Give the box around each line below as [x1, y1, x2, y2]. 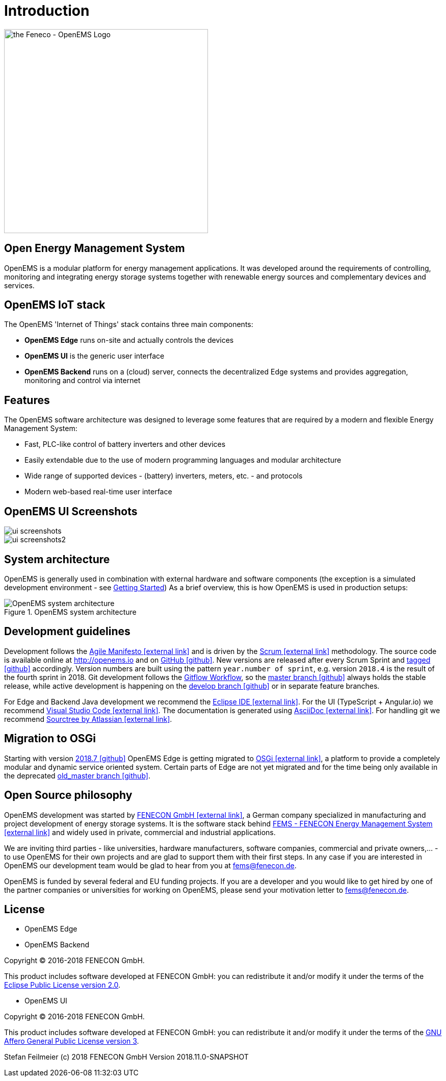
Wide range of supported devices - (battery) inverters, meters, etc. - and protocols [24, 471, 303, 481]
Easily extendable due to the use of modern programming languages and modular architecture [24, 456, 342, 465]
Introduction [4, 2, 90, 19]
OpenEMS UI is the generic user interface [24, 351, 165, 361]
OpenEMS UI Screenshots [4, 505, 138, 518]
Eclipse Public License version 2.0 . [4, 981, 121, 990]
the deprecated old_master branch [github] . [4, 771, 150, 780]
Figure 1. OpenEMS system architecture [4, 607, 137, 616]
